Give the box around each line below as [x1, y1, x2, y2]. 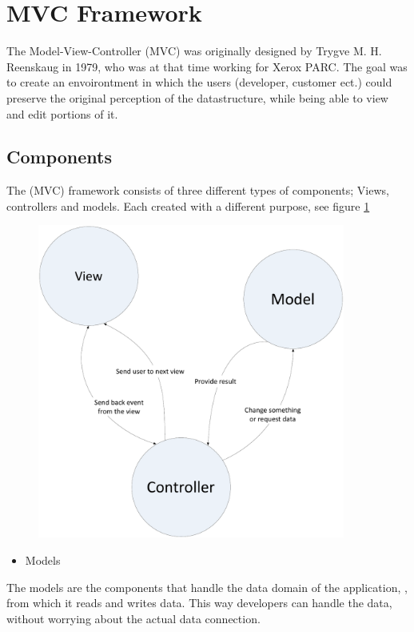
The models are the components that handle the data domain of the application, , [6, 578, 408, 595]
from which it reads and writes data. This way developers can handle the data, [6, 594, 392, 611]
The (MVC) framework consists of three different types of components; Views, [6, 182, 389, 199]
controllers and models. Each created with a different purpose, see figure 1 [6, 197, 370, 214]
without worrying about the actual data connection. [6, 610, 261, 626]
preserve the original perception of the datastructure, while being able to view [6, 89, 388, 106]
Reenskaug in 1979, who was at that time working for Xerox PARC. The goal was [6, 58, 408, 74]
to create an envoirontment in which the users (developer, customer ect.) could [6, 74, 392, 91]
